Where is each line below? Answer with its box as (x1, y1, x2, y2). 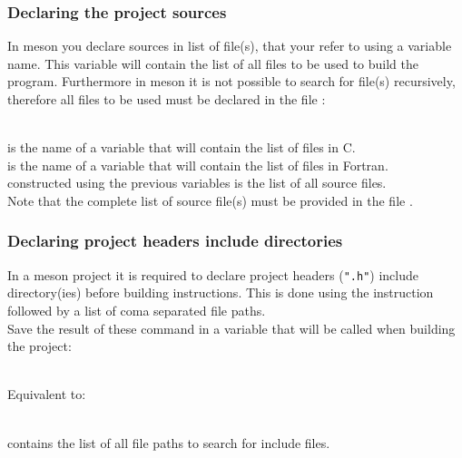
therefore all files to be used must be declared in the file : (7, 90, 326, 108)
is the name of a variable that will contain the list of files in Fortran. (7, 155, 388, 174)
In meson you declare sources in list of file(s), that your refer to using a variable (7, 36, 452, 55)
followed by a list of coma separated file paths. (7, 301, 266, 320)
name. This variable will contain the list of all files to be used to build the (7, 54, 419, 73)
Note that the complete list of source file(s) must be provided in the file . (7, 190, 413, 210)
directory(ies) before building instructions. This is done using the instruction (7, 283, 434, 302)
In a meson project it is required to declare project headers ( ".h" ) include (7, 265, 418, 284)
